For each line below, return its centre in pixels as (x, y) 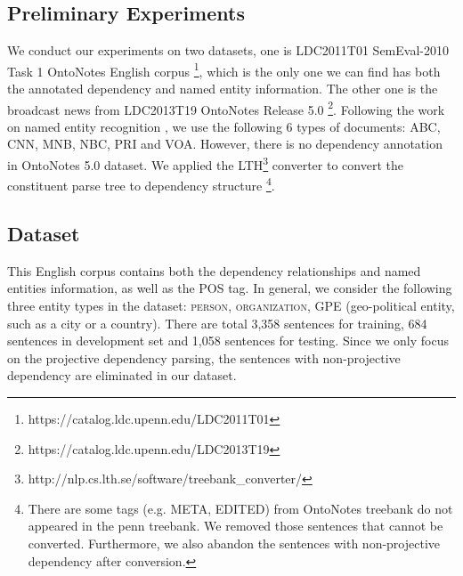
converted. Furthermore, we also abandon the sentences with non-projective (234, 543)
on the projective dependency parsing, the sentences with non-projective (204, 357)
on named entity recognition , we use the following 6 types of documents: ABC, (224, 126)
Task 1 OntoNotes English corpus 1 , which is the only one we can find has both (224, 69)
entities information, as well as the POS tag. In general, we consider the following (230, 288)
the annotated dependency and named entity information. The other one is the (223, 89)
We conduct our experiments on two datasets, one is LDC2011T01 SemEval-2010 (228, 50)
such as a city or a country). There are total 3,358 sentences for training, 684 (217, 323)
